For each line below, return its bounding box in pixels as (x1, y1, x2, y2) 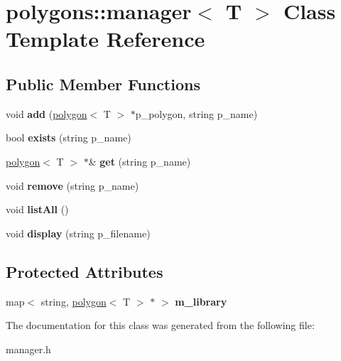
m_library (175, 293, 227, 308)
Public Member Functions (6, 72, 200, 95)
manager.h (6, 341, 51, 356)
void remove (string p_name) (6, 178, 139, 193)
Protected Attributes (6, 260, 163, 282)
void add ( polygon (6, 106, 87, 121)
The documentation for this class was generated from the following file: (6, 318, 315, 333)
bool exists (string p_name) (6, 130, 131, 145)
